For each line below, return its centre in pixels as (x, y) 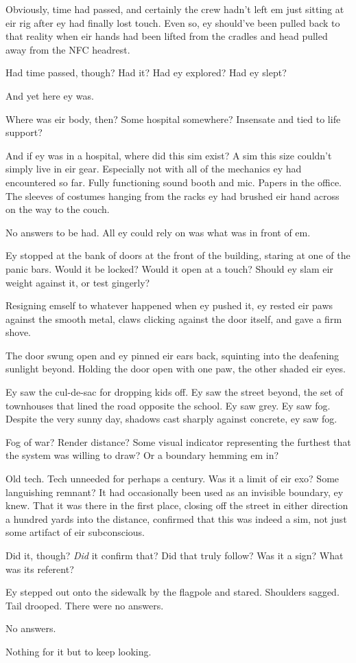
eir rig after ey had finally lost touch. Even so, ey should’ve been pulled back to (173, 22)
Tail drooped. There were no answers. (85, 605)
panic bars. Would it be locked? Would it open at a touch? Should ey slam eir (169, 268)
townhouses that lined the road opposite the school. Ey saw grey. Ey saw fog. (168, 405)
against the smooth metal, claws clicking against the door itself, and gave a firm (174, 318)
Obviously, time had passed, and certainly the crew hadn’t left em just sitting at (175, 9)
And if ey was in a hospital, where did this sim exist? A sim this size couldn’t (169, 155)
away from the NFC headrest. (68, 49)
